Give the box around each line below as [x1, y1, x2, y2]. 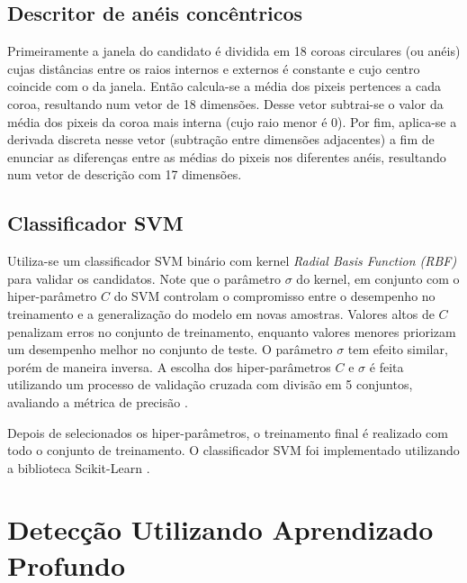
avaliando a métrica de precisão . [7, 392, 188, 411]
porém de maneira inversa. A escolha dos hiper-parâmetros [7, 357, 331, 376]
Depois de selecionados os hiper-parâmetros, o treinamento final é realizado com [7, 423, 448, 442]
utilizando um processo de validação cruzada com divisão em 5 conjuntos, [7, 375, 413, 394]
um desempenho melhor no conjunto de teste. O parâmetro [7, 340, 333, 359]
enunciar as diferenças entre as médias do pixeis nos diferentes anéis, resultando [7, 147, 446, 166]
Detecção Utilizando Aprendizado [7, 511, 434, 548]
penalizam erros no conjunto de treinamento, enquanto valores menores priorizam [7, 322, 456, 341]
